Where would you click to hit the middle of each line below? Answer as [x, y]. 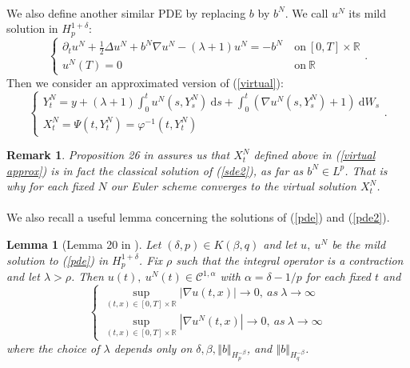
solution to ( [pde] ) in [58, 260]
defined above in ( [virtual [314, 155]
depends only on [153, 348]
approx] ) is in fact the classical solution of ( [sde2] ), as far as [155, 170]
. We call [307, 12]
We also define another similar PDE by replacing [126, 12]
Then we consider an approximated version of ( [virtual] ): [145, 82]
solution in [32, 28]
